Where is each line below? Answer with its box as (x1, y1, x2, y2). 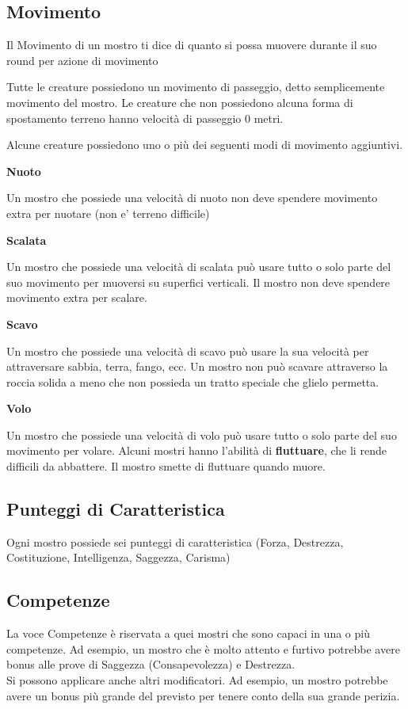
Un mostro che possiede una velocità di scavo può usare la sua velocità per (6, 342, 369, 359)
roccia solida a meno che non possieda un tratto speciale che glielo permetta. (6, 373, 379, 390)
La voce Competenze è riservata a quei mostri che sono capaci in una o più (6, 625, 370, 642)
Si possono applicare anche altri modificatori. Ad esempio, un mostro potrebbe (6, 672, 388, 688)
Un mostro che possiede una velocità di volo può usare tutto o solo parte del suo (6, 426, 397, 443)
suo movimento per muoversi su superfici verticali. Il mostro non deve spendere (6, 273, 391, 290)
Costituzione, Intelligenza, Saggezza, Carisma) (6, 549, 231, 566)
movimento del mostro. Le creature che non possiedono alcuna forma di (6, 93, 353, 110)
